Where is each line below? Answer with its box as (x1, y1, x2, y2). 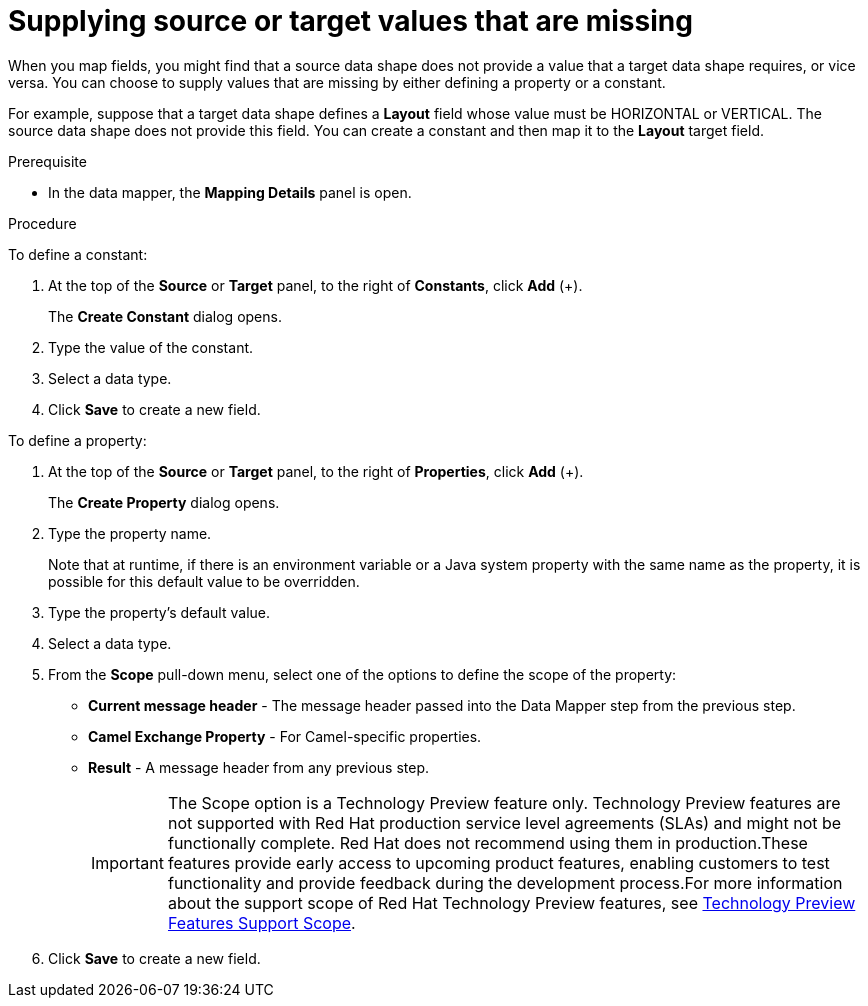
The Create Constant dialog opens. (48, 307, 282, 325)
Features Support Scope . (167, 912, 356, 933)
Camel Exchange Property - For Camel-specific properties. (88, 727, 482, 745)
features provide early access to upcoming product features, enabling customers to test (167, 852, 830, 873)
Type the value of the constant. (48, 338, 254, 356)
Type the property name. (48, 524, 212, 542)
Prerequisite (8, 152, 87, 170)
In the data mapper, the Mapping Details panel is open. (48, 183, 412, 201)
